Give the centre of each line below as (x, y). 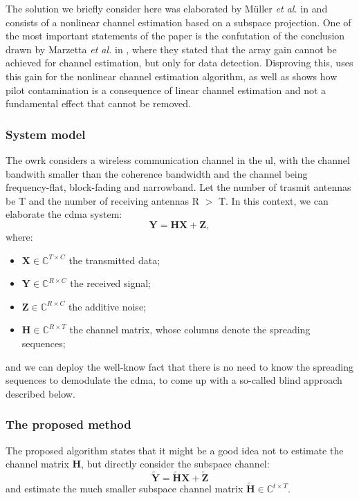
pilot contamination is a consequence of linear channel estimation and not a (166, 90)
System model (46, 134)
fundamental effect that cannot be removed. (98, 103)
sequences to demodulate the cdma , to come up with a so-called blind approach (174, 380)
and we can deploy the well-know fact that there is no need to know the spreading (180, 366)
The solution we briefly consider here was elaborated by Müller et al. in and (167, 8)
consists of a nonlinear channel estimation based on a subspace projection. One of (178, 22)
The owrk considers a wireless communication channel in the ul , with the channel (178, 159)
